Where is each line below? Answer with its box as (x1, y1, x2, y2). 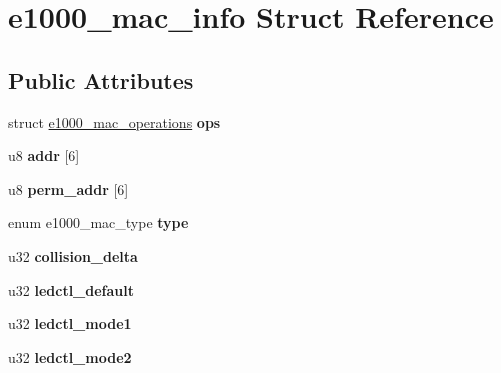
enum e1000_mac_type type (8, 212, 189, 233)
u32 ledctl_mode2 (8, 346, 132, 367)
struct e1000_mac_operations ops (8, 111, 221, 132)
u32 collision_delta (8, 245, 138, 266)
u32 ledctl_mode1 (8, 313, 132, 334)
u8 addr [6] (8, 145, 80, 166)
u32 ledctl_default (8, 279, 135, 300)
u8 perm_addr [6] (8, 178, 129, 199)
